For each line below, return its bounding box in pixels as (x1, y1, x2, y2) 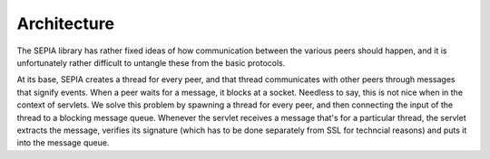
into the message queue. (16, 137, 110, 148)
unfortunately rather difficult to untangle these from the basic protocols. (16, 57, 286, 68)
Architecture (16, 14, 115, 33)
